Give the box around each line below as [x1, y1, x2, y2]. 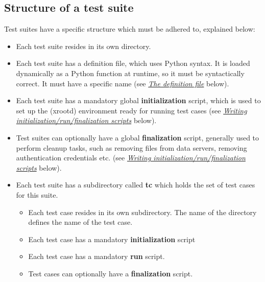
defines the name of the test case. [28, 217, 133, 227]
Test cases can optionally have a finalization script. [28, 268, 193, 278]
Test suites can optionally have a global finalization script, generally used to [16, 132, 259, 143]
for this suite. [16, 189, 58, 200]
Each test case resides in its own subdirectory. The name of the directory [28, 206, 257, 217]
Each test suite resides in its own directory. [16, 40, 151, 51]
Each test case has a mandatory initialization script [28, 233, 196, 244]
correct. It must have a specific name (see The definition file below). [16, 78, 229, 88]
